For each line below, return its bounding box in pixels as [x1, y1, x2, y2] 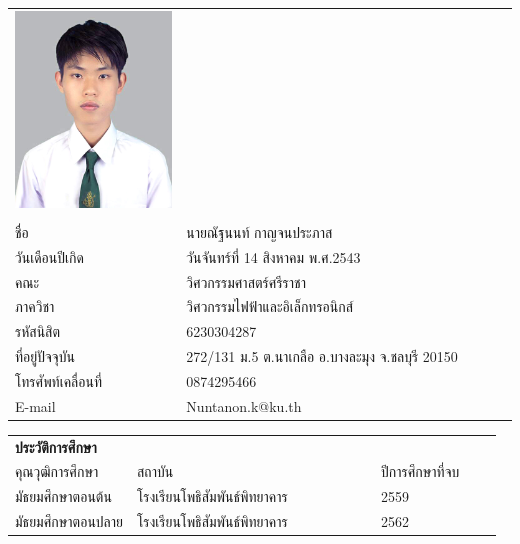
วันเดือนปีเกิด [15, 246, 84, 267]
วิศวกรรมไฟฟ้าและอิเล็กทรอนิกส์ [186, 296, 354, 317]
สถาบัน [137, 461, 174, 482]
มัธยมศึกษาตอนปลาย [15, 511, 123, 532]
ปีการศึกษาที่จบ [381, 461, 460, 482]
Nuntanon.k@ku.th [186, 395, 302, 416]
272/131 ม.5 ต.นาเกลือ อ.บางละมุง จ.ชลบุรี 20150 [186, 346, 458, 367]
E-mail [15, 395, 56, 416]
